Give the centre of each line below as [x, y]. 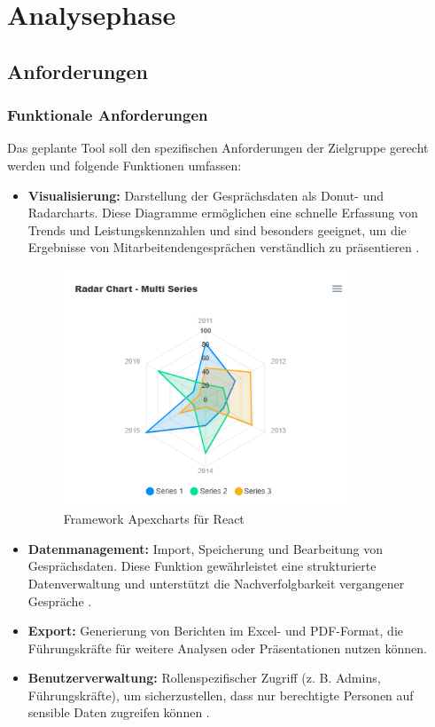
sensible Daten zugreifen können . [119, 712]
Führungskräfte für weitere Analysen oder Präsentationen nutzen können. [227, 648]
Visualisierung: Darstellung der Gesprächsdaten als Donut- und [206, 195]
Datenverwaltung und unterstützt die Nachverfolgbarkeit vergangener [216, 583]
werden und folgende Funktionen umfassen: [124, 165]
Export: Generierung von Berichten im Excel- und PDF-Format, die [216, 631]
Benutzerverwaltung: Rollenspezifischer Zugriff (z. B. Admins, [204, 678]
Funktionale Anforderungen [108, 115]
